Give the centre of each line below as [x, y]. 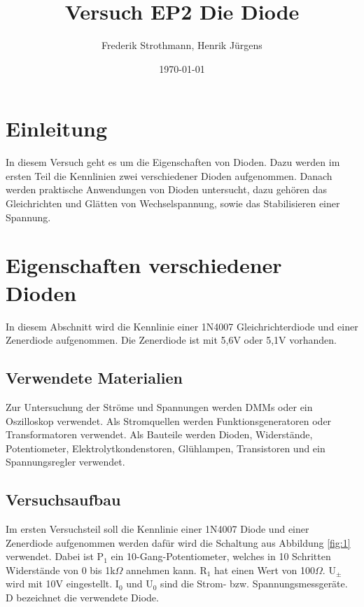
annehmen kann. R [167, 570]
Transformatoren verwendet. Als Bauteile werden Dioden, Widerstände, [159, 434]
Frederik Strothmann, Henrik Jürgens [182, 45]
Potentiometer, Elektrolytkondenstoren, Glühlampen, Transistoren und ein [166, 448]
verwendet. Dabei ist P [55, 556]
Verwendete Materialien [94, 378]
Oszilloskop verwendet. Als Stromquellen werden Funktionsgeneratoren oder [169, 420]
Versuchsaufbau [63, 500]
